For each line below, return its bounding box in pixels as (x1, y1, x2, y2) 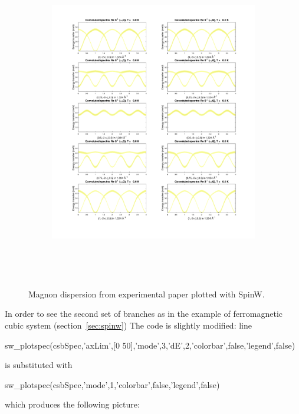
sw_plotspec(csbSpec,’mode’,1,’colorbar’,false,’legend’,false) (5, 378, 220, 390)
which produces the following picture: (5, 398, 140, 410)
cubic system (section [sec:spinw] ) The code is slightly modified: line (5, 319, 252, 331)
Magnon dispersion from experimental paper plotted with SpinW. (28, 287, 265, 300)
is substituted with (5, 359, 73, 371)
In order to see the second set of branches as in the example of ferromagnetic (5, 307, 283, 320)
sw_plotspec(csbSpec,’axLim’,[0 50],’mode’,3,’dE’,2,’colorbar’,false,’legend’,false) (5, 339, 295, 351)
